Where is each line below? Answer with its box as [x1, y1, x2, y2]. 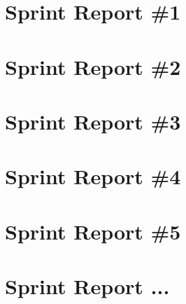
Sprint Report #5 [5, 216, 181, 245]
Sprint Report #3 [5, 106, 181, 135]
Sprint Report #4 [5, 162, 181, 191]
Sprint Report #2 [5, 52, 181, 81]
